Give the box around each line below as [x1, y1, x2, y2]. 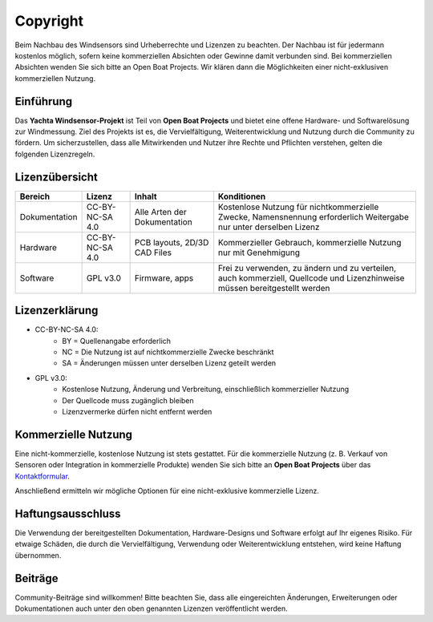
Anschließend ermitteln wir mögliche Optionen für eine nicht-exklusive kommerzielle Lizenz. [14, 486, 320, 496]
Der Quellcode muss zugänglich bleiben [62, 395, 194, 405]
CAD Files [134, 247, 172, 258]
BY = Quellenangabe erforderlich [62, 336, 172, 345]
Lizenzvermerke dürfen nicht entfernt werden [62, 406, 212, 416]
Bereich [19, 191, 51, 202]
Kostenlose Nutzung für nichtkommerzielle [217, 201, 379, 212]
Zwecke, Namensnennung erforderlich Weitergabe [217, 211, 409, 222]
